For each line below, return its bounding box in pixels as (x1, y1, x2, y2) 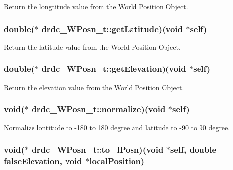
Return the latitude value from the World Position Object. (4, 41, 181, 52)
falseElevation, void (4, 154, 82, 167)
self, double (170, 143, 217, 155)
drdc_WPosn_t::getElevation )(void (41, 63, 186, 75)
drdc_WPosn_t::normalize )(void (32, 103, 166, 115)
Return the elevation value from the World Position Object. (4, 82, 184, 92)
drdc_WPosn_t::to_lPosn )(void (32, 143, 164, 155)
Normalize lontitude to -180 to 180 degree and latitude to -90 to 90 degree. (4, 122, 230, 133)
